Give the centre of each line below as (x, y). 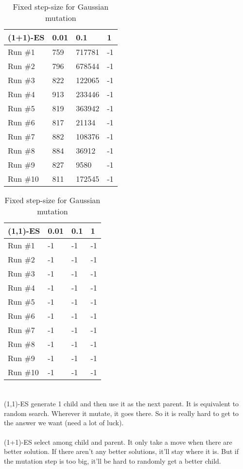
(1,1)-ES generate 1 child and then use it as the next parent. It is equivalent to (121, 404)
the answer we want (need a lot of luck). (64, 423)
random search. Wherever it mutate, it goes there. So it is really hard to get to (121, 413)
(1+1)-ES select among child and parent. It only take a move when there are (118, 442)
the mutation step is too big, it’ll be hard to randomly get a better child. (113, 460)
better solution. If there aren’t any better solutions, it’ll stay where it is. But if (121, 451)
